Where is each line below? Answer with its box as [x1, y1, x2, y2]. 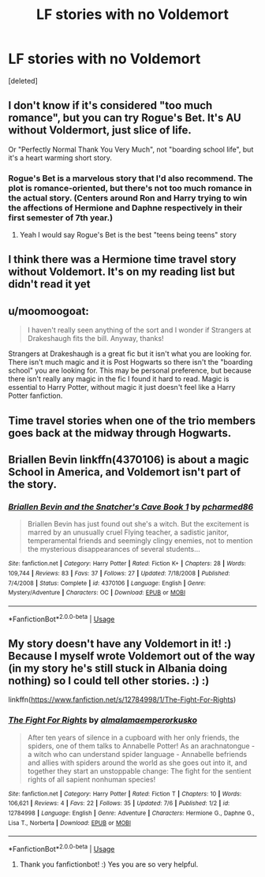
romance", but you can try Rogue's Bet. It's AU [8, 111, 242, 125]
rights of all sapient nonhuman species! [27, 774, 156, 784]
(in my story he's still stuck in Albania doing [8, 661, 227, 675]
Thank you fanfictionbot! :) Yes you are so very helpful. [19, 860, 199, 869]
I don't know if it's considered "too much [8, 99, 213, 112]
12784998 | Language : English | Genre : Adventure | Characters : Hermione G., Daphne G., [8, 809, 255, 818]
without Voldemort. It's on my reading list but [8, 265, 235, 279]
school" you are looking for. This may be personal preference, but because [8, 365, 252, 376]
